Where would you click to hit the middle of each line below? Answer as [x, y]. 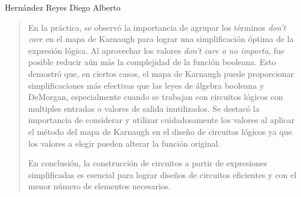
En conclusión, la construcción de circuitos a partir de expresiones [148, 163]
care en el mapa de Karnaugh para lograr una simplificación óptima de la [161, 39]
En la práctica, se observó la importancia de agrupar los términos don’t [157, 27]
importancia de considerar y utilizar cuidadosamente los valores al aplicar [161, 120]
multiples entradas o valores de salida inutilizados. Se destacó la [144, 108]
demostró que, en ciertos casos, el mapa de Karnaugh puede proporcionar [161, 73]
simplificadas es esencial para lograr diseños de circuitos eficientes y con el [162, 174]
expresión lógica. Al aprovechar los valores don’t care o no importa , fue [156, 50]
